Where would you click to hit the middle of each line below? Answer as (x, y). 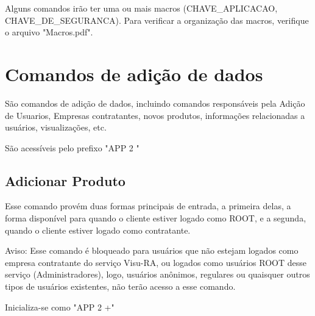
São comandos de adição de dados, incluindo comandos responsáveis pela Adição (155, 103)
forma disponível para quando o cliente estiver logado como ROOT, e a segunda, (156, 218)
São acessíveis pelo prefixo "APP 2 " (72, 147)
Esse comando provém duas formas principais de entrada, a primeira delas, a (148, 206)
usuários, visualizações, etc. (56, 127)
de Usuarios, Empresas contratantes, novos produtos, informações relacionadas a (155, 115)
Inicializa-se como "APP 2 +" (60, 307)
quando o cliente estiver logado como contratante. (98, 230)
